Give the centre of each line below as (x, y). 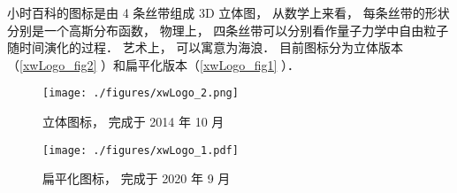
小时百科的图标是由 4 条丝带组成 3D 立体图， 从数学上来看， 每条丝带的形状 (228, 12)
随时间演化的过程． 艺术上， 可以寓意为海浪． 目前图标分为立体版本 (205, 47)
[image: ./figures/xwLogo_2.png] (141, 93)
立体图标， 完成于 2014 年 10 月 (133, 122)
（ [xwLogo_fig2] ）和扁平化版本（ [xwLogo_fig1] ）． (153, 64)
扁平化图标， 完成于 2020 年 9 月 (137, 178)
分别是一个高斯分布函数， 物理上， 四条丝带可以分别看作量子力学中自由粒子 (228, 30)
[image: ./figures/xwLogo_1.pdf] (141, 150)
